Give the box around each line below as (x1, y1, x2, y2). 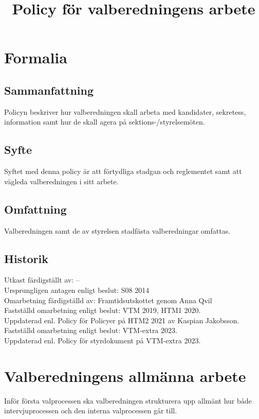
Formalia (4, 47, 67, 68)
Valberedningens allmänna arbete (4, 365, 246, 386)
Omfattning (4, 201, 67, 217)
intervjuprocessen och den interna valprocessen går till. (4, 405, 177, 416)
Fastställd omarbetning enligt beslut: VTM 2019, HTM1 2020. (4, 305, 201, 316)
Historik (4, 250, 48, 266)
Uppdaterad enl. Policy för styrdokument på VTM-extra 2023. (4, 335, 201, 345)
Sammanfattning (4, 82, 94, 98)
